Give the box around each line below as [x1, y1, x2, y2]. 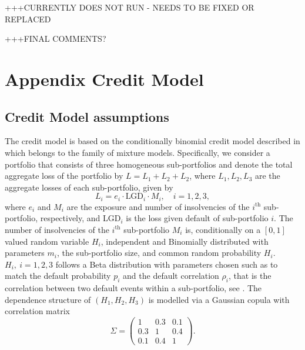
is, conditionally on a [185, 223, 261, 235]
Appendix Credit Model [5, 66, 204, 91]
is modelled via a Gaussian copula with [148, 293, 290, 305]
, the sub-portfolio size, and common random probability [56, 246, 262, 259]
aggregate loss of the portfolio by [5, 169, 123, 182]
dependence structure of [5, 293, 91, 305]
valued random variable [5, 235, 89, 247]
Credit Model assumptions [5, 107, 169, 125]
